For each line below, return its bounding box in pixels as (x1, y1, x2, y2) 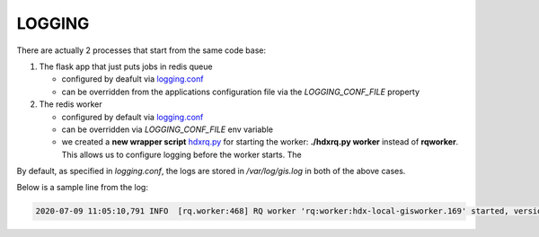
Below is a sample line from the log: (16, 182, 148, 193)
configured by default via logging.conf (61, 111, 204, 122)
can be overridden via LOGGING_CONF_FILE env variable (61, 124, 274, 135)
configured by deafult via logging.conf (61, 74, 204, 84)
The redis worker (39, 99, 102, 110)
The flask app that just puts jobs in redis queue (39, 61, 213, 72)
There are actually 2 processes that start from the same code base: (16, 45, 267, 56)
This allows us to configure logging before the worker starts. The (61, 149, 302, 160)
